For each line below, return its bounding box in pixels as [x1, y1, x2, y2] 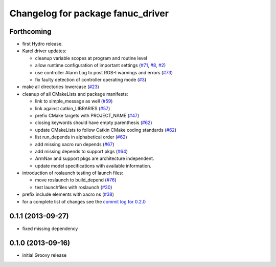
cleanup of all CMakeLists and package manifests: [22, 91, 128, 97]
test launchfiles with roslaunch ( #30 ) [35, 184, 112, 190]
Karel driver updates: [22, 48, 66, 54]
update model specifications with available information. [35, 162, 152, 169]
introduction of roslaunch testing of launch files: [22, 170, 124, 176]
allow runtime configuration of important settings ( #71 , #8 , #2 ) [35, 62, 166, 69]
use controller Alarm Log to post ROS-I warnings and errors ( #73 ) [35, 69, 173, 75]
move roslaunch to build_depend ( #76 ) [35, 177, 117, 183]
